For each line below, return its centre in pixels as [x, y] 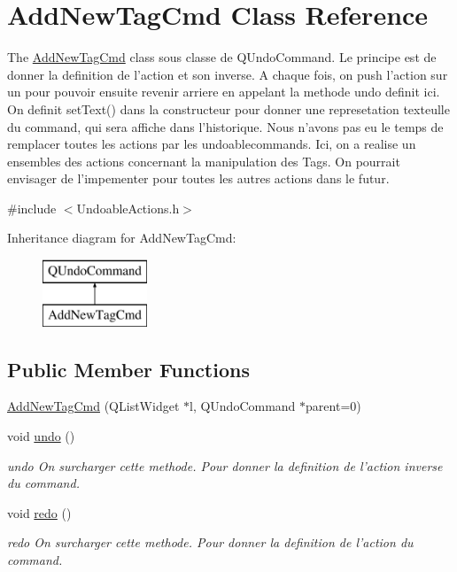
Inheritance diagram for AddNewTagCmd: [122, 238]
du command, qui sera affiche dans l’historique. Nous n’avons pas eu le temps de [225, 126]
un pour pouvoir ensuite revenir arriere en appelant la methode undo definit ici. [224, 92]
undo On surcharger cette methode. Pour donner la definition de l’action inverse [225, 465]
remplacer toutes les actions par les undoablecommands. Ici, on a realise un [212, 144]
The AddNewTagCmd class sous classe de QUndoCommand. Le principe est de [222, 57]
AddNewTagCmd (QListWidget [93, 406]
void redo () [39, 512]
